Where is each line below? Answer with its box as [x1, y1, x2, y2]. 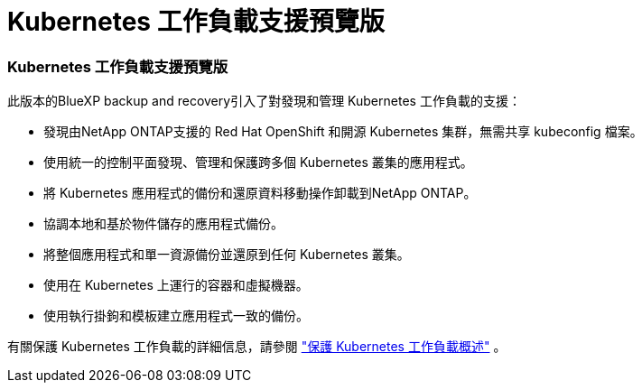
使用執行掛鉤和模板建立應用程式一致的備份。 [43, 308, 309, 324]
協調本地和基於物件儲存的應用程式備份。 [43, 216, 284, 232]
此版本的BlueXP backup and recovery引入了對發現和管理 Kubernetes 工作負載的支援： [7, 93, 521, 109]
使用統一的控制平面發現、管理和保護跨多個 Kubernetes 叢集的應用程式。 [43, 154, 473, 171]
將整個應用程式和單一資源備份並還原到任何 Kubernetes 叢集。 [43, 246, 410, 263]
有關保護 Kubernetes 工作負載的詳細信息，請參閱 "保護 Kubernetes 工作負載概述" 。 [7, 339, 507, 355]
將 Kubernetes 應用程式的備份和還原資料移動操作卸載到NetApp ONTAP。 [43, 185, 477, 201]
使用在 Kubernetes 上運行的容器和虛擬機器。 [43, 277, 309, 293]
